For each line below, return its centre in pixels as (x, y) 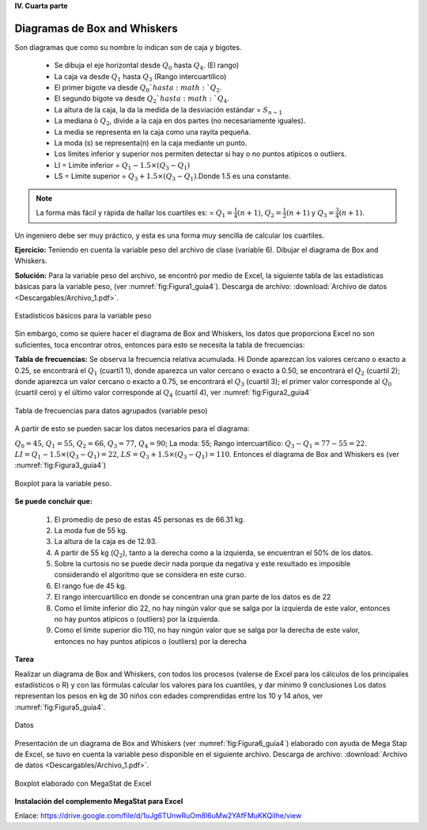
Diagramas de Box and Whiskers (96, 28)
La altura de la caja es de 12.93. (106, 542)
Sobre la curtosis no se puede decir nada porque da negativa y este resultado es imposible (202, 564)
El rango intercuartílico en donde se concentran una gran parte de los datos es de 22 (193, 597)
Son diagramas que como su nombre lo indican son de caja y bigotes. (128, 47)
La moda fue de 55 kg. (91, 530)
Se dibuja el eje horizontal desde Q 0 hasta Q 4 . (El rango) (147, 66)
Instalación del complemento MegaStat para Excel (99, 801)
